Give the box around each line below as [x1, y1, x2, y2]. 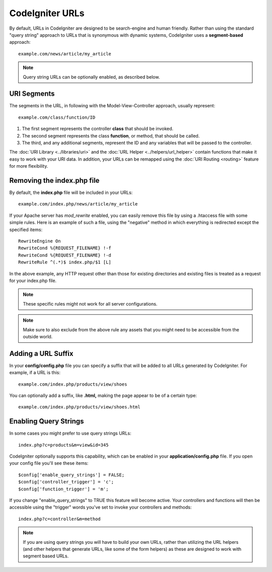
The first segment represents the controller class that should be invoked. [22, 126, 174, 132]
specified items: [9, 227, 43, 233]
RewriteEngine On [18, 238, 61, 244]
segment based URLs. [23, 553, 69, 559]
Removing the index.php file [9, 176, 100, 185]
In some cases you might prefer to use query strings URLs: [9, 431, 131, 437]
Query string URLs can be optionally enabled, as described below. [23, 74, 160, 80]
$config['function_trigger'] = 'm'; [18, 486, 109, 492]
